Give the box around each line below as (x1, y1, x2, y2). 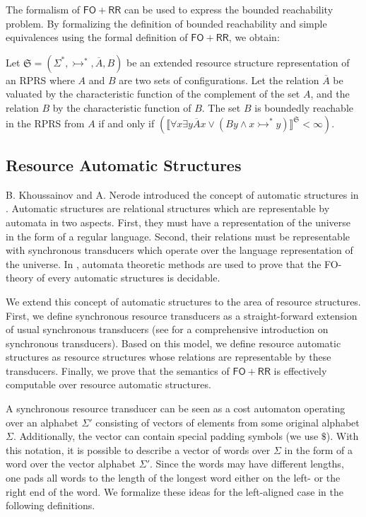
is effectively (273, 363, 327, 378)
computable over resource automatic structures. (6, 377, 211, 392)
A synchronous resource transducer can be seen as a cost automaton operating (6, 401, 346, 416)
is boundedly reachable (254, 100, 354, 115)
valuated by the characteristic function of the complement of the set (6, 86, 300, 101)
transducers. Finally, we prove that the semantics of (6, 363, 230, 378)
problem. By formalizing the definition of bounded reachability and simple (6, 16, 327, 30)
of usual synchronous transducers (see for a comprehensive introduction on (6, 322, 329, 337)
